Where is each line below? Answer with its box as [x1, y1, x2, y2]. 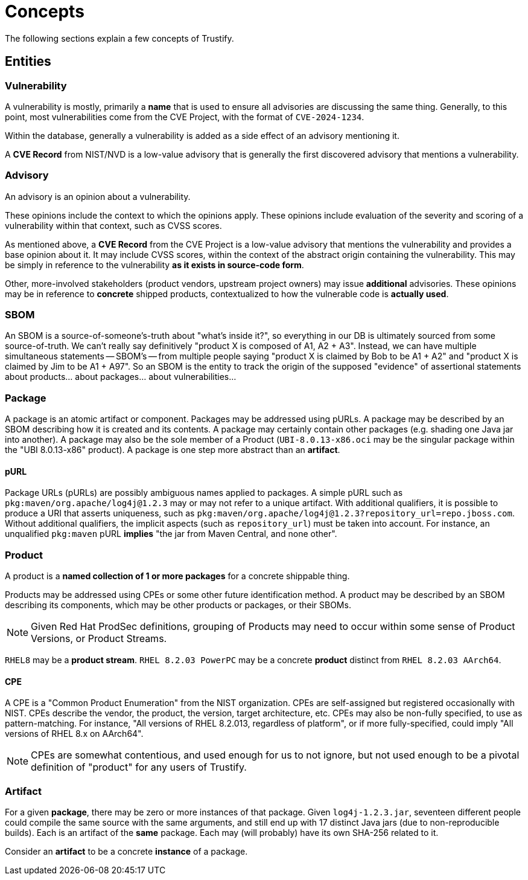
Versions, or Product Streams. [31, 632, 167, 645]
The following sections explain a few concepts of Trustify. [5, 33, 234, 43]
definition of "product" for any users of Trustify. [31, 761, 247, 774]
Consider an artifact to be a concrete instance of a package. [5, 846, 248, 857]
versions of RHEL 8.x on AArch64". [5, 728, 144, 739]
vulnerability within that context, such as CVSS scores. [5, 220, 222, 231]
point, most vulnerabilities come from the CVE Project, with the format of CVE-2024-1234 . [5, 111, 364, 122]
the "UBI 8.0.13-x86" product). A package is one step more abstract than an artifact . [5, 445, 340, 455]
